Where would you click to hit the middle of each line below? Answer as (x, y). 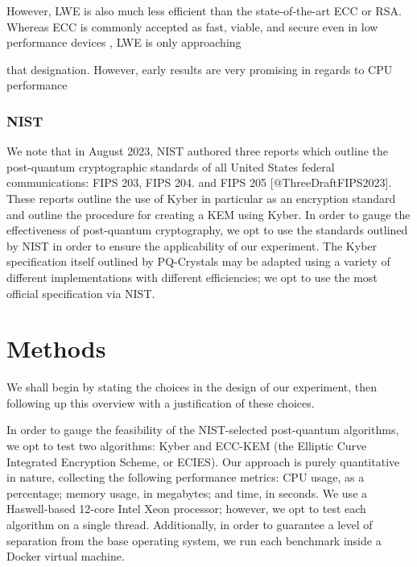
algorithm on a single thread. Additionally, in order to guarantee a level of (190, 524)
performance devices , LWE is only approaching (124, 42)
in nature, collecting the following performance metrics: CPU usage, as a (186, 477)
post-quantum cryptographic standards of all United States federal (171, 166)
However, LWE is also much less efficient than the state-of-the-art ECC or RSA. (204, 10)
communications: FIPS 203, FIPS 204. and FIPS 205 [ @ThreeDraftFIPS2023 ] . (199, 182)
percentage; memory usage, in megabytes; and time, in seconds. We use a (187, 493)
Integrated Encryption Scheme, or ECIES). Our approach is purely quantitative (203, 461)
